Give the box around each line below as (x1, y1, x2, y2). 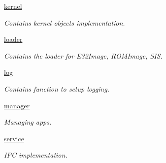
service (4, 133, 24, 143)
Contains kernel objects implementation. (4, 17, 125, 28)
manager (4, 100, 30, 110)
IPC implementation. (4, 150, 67, 160)
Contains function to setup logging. (4, 83, 109, 94)
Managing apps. (4, 117, 52, 127)
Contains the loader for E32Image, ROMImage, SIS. (4, 50, 163, 61)
